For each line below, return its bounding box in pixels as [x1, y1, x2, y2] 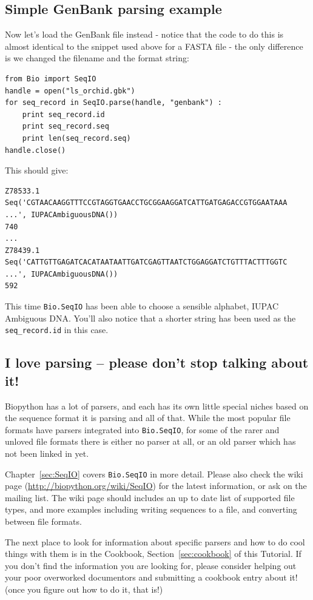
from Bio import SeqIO [5, 74, 96, 83]
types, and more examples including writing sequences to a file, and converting [5, 503, 297, 516]
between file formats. [5, 515, 82, 528]
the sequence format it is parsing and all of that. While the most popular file [5, 411, 291, 424]
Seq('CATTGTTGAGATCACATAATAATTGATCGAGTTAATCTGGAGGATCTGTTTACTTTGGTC [5, 258, 288, 267]
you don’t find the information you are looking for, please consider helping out [5, 559, 297, 571]
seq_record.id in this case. [5, 323, 109, 336]
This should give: [5, 164, 69, 177]
